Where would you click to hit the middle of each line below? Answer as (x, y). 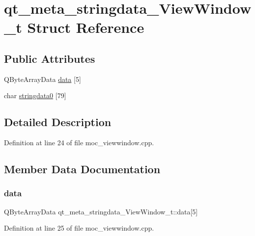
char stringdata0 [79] (35, 95)
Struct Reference (86, 27)
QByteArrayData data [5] (42, 79)
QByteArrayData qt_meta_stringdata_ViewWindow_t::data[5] (101, 211)
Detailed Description (58, 122)
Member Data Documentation (82, 169)
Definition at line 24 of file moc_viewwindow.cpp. (79, 143)
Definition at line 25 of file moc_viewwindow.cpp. (79, 228)
